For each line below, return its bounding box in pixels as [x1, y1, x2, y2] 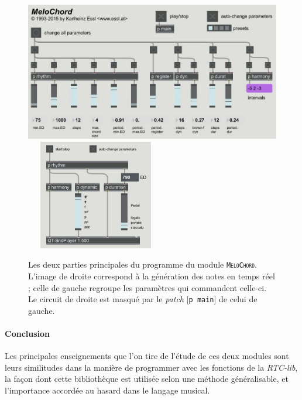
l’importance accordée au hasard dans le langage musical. [5, 384, 210, 396]
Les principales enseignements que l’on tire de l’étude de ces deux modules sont [5, 350, 289, 362]
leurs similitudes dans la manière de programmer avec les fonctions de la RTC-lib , [5, 361, 298, 373]
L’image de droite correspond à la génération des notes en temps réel [28, 270, 275, 282]
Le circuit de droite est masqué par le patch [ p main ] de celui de [28, 293, 258, 305]
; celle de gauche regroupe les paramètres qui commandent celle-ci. [28, 281, 267, 293]
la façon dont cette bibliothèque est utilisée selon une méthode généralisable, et [5, 372, 289, 385]
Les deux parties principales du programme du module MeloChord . [28, 258, 257, 271]
